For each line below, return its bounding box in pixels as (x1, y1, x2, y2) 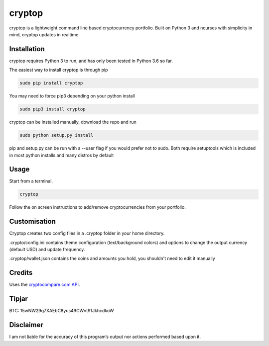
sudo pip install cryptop (19, 80, 83, 86)
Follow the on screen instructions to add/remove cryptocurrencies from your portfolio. (9, 204, 186, 210)
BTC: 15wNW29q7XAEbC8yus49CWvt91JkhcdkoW (9, 308, 114, 314)
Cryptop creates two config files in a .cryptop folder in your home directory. (9, 230, 165, 236)
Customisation (9, 217, 56, 226)
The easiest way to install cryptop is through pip (9, 67, 108, 73)
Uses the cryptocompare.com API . (9, 281, 80, 288)
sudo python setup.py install (19, 132, 94, 138)
